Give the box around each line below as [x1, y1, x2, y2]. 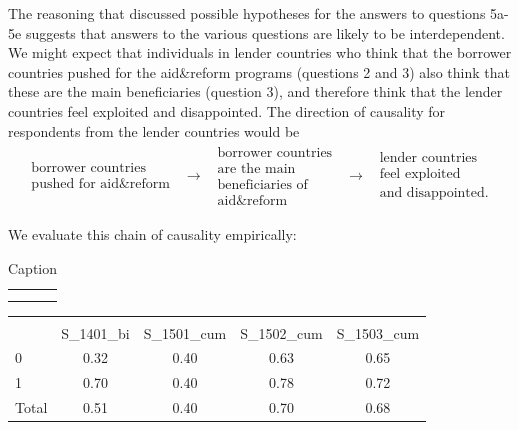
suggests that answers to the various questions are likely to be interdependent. [25, 22, 505, 43]
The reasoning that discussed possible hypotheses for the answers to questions [8, 3, 486, 23]
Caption [8, 257, 58, 278]
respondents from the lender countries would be [8, 120, 300, 141]
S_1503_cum [336, 322, 420, 343]
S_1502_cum [240, 322, 323, 343]
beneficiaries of [217, 178, 308, 193]
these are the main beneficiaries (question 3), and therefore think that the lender [8, 81, 503, 102]
